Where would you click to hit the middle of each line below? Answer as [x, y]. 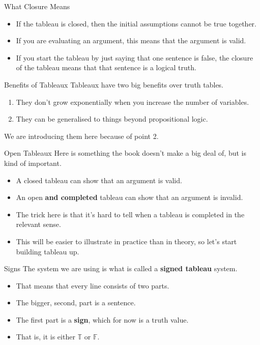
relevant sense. [38, 224]
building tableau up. [48, 251]
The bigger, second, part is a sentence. [76, 303]
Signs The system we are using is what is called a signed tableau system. [121, 268]
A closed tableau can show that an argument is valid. [99, 180]
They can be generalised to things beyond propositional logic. [112, 119]
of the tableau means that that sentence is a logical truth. [106, 67]
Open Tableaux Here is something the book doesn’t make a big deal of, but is [125, 153]
